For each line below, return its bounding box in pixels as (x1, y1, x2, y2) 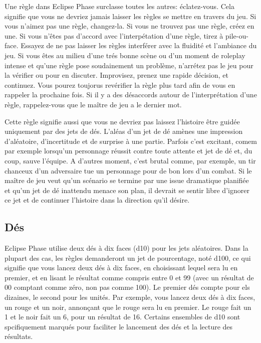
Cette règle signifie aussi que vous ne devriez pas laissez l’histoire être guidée (5, 116, 240, 126)
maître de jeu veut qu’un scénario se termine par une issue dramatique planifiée (5, 175, 249, 186)
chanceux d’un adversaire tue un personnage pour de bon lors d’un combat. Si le (5, 165, 252, 176)
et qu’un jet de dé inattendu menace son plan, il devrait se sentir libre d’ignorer (5, 185, 249, 195)
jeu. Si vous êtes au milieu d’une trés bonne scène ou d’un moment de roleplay (5, 50, 245, 60)
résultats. (5, 331, 33, 341)
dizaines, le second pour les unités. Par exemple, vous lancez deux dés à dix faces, (5, 292, 255, 302)
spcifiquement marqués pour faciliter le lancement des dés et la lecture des (5, 321, 233, 331)
